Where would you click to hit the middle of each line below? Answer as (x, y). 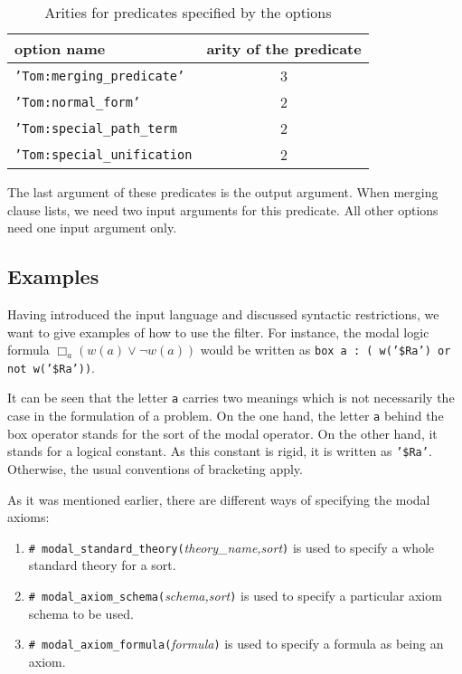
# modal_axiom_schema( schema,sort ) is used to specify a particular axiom (235, 596)
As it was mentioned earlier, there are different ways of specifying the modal (219, 499)
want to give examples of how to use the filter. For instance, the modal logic (218, 332)
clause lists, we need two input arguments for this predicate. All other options (223, 209)
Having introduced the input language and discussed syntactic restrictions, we (223, 313)
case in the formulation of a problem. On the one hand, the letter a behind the (226, 416)
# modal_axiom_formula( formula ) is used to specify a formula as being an (236, 644)
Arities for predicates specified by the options (188, 12)
